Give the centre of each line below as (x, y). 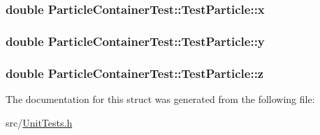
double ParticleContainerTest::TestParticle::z (135, 73)
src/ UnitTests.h (39, 122)
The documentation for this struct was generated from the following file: (160, 98)
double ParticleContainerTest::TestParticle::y (135, 41)
